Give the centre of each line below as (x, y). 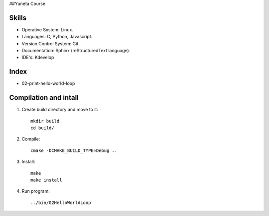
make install (46, 180)
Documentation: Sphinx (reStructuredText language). (76, 51)
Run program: (36, 191)
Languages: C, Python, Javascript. (57, 37)
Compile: (31, 139)
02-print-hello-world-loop (48, 83)
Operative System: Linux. (47, 29)
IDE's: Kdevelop (38, 58)
